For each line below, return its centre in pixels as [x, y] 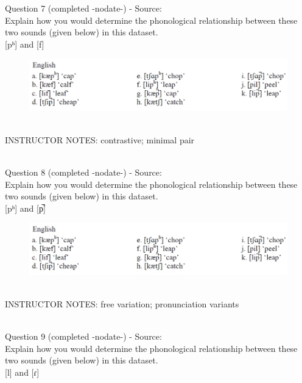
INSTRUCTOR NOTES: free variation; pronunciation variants [122, 303]
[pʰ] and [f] [25, 44]
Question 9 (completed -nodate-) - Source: [83, 336]
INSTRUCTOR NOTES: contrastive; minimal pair [100, 139]
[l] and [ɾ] [22, 372]
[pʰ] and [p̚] [25, 208]
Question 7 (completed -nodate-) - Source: [83, 8]
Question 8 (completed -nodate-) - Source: [83, 172]
